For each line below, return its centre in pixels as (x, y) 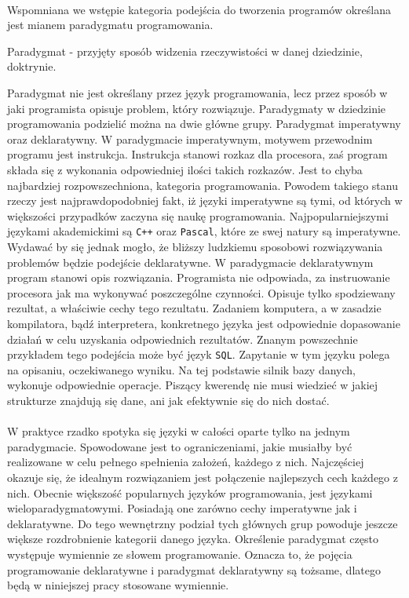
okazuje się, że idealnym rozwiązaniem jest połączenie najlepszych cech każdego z (203, 477)
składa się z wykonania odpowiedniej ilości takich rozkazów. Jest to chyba (185, 169)
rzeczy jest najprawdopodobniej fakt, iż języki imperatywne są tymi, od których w (205, 201)
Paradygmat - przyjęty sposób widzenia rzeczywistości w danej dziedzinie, (185, 51)
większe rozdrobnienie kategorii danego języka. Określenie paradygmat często (193, 539)
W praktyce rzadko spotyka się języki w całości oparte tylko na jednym (179, 431)
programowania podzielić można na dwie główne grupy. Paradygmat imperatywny (204, 124)
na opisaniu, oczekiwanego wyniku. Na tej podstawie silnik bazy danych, (181, 369)
